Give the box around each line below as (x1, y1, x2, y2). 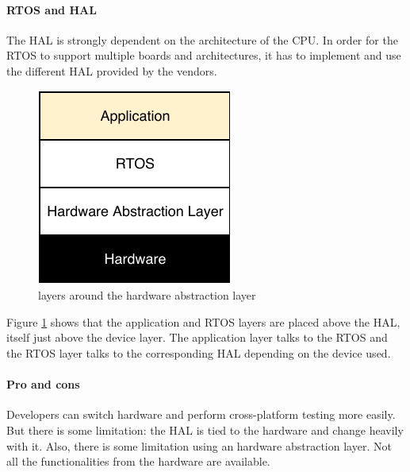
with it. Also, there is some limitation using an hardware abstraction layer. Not (6, 437, 392, 454)
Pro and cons (6, 376, 80, 393)
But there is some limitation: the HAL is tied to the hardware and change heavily (6, 421, 404, 438)
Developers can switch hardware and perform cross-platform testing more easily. (6, 406, 396, 423)
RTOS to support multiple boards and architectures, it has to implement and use (6, 47, 401, 64)
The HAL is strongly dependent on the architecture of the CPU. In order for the (6, 31, 398, 48)
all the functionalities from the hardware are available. (6, 453, 270, 470)
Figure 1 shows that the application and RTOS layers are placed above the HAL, (6, 313, 400, 330)
